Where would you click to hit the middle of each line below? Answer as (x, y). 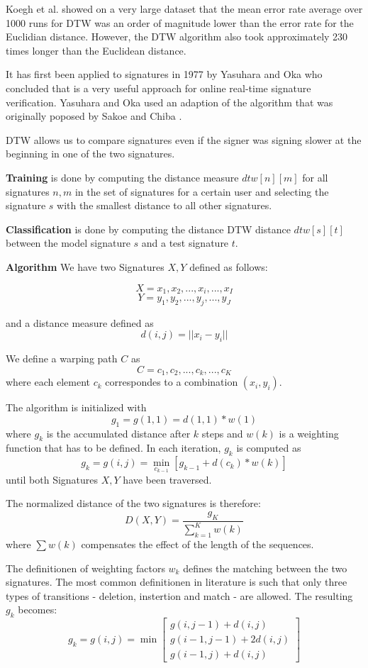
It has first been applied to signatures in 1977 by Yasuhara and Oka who (164, 74)
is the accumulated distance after (118, 433)
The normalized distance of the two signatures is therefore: (133, 503)
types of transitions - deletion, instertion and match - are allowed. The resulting (179, 595)
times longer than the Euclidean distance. (96, 50)
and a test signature (185, 243)
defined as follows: (229, 266)
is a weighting (309, 433)
